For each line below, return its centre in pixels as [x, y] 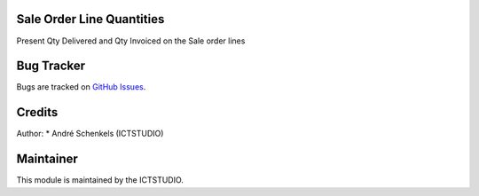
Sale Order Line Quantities [90, 19]
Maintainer [47, 159]
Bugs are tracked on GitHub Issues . [81, 87]
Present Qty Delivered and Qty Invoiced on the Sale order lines [131, 41]
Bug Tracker [51, 66]
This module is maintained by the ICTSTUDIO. [100, 180]
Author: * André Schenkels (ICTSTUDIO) [90, 134]
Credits [37, 112]
